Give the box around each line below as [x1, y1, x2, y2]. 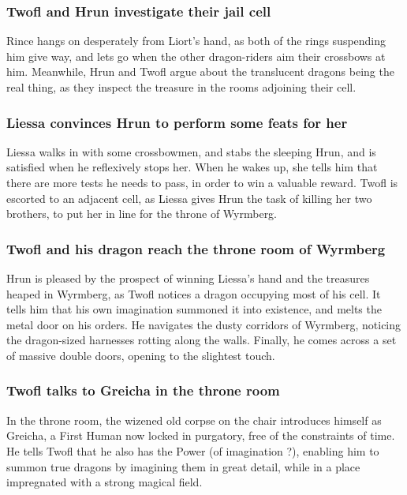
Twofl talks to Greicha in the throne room [6, 381, 280, 400]
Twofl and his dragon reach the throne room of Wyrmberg [6, 238, 386, 258]
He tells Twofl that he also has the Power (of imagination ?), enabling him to [6, 442, 379, 459]
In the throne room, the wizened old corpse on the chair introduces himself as [6, 411, 382, 428]
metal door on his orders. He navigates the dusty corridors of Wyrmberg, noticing [6, 316, 401, 332]
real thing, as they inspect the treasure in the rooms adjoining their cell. [6, 79, 357, 95]
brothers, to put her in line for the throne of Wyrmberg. [6, 205, 278, 222]
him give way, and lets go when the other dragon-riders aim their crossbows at [6, 47, 386, 64]
